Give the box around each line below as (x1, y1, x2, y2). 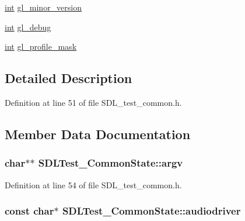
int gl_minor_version (5, 1, 82, 13)
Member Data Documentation (5, 125, 191, 143)
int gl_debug (5, 20, 51, 33)
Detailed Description (5, 69, 132, 87)
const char (5, 203, 54, 218)
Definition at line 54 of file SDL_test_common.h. (5, 178, 182, 191)
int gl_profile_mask (5, 40, 77, 53)
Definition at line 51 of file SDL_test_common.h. (5, 96, 182, 108)
